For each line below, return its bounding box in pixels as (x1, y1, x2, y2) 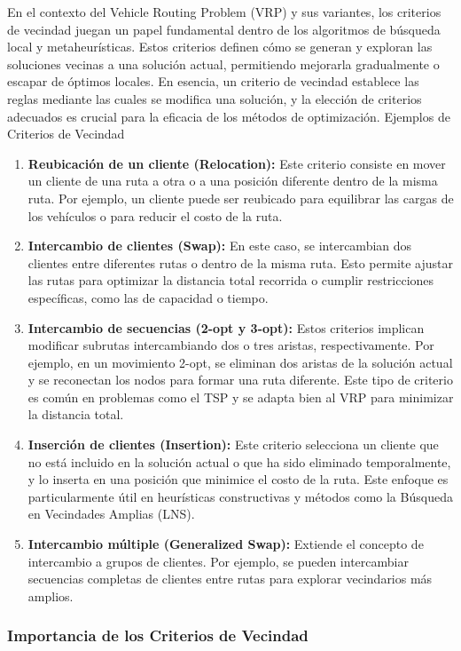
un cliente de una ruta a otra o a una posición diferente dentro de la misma (27, 171, 438, 190)
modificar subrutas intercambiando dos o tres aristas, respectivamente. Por (27, 336, 434, 354)
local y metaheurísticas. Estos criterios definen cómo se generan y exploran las (7, 37, 433, 56)
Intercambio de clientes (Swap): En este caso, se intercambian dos (27, 236, 412, 255)
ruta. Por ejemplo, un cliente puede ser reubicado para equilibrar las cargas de (27, 188, 454, 207)
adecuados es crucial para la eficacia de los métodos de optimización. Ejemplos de (7, 107, 450, 125)
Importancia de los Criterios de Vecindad (7, 624, 309, 647)
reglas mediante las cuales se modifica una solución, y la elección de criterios (7, 89, 422, 107)
